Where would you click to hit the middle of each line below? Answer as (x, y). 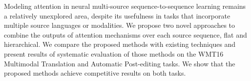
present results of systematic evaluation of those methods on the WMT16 (114, 53)
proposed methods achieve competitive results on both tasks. (95, 73)
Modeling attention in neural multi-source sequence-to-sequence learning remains (125, 6)
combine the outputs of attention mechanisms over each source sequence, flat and (125, 34)
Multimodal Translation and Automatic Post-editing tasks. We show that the (120, 63)
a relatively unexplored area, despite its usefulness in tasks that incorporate (117, 15)
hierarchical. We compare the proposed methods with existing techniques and (120, 44)
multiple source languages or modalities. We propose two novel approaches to (120, 25)
